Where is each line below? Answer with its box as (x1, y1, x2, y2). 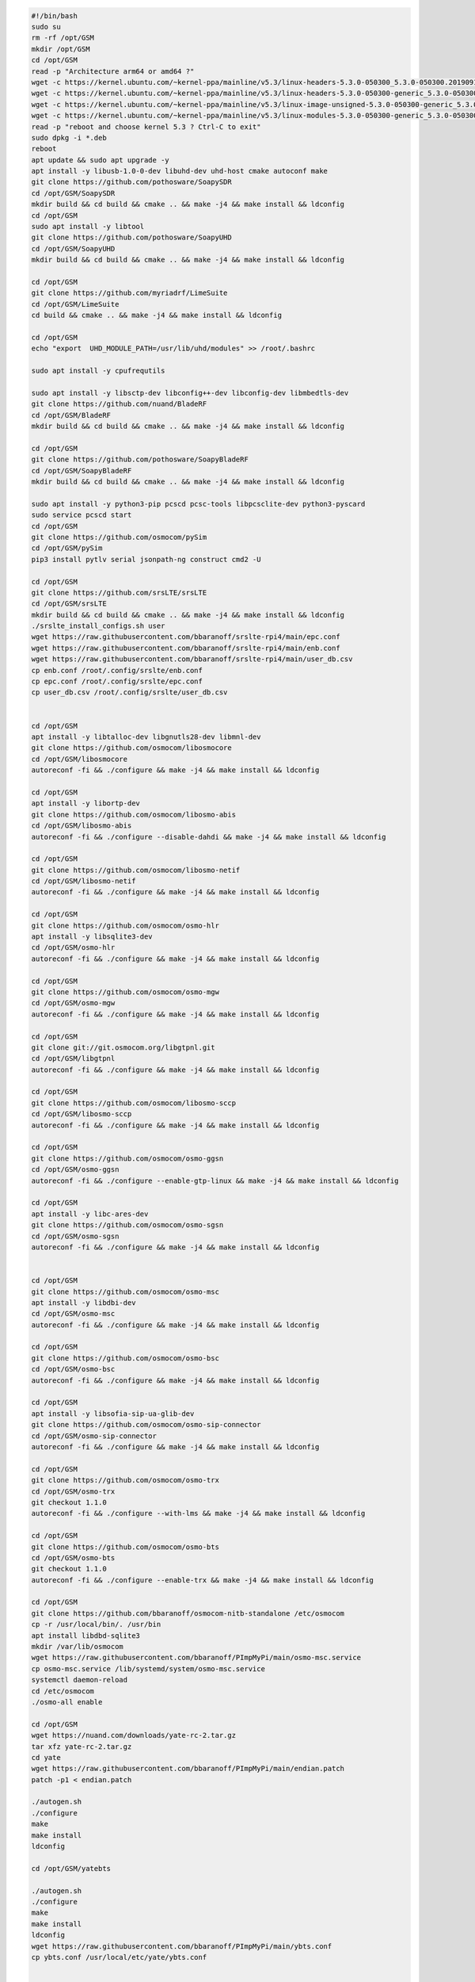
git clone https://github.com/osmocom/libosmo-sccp (31, 1098, 237, 1108)
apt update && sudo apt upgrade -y (31, 155, 169, 164)
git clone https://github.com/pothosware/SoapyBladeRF (31, 455, 249, 464)
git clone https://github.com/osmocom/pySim (31, 532, 207, 541)
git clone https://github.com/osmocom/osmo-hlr (31, 920, 219, 930)
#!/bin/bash (31, 11, 78, 20)
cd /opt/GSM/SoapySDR (31, 189, 116, 197)
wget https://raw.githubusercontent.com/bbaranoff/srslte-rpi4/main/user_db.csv (31, 655, 353, 664)
